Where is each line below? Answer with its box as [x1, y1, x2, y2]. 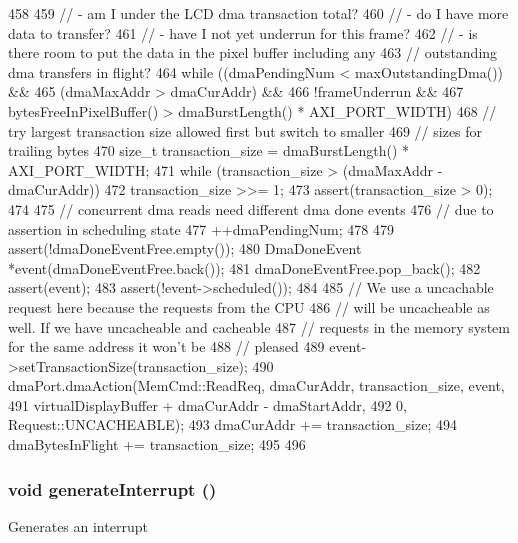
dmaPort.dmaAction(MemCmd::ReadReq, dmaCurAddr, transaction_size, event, [8, 375, 505, 396]
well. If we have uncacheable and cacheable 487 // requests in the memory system [8, 316, 510, 337]
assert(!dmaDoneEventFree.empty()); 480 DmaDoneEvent [8, 238, 362, 259]
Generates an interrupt [8, 515, 148, 536]
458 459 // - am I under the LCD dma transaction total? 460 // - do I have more [8, 3, 509, 23]
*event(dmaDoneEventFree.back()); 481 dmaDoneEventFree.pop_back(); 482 [8, 257, 481, 278]
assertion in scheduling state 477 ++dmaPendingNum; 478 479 [8, 218, 394, 239]
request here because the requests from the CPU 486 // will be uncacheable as [8, 296, 490, 317]
